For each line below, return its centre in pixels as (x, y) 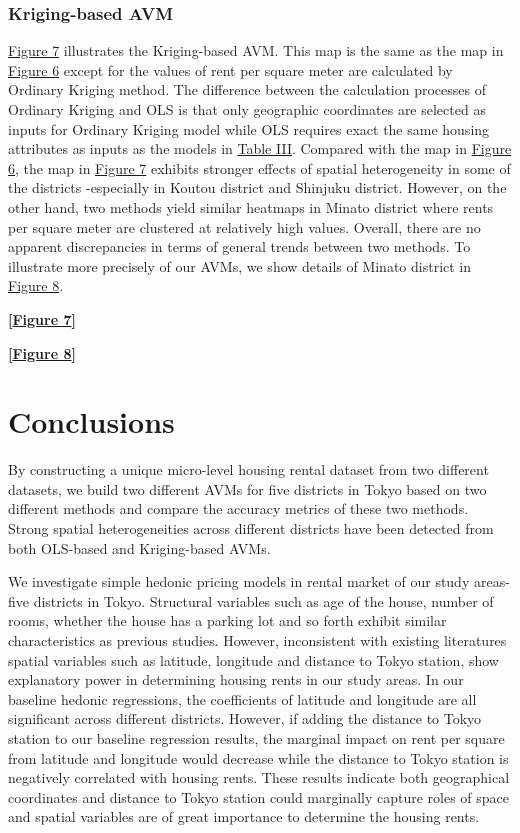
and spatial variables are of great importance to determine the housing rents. (244, 816)
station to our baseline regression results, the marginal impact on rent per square (256, 737)
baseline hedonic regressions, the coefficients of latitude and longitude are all (242, 698)
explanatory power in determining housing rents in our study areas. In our (236, 679)
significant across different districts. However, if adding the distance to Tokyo (245, 718)
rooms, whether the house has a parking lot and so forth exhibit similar (227, 620)
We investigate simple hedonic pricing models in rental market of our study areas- (259, 581)
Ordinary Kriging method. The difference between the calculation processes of (247, 89)
